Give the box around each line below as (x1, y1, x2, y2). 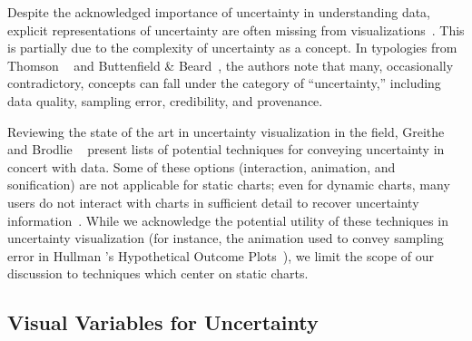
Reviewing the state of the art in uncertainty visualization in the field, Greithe (7, 122, 445, 141)
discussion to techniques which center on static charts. (7, 264, 309, 283)
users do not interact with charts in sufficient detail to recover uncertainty (7, 192, 419, 211)
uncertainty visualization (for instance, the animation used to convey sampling (7, 229, 444, 248)
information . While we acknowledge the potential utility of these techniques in (7, 210, 448, 229)
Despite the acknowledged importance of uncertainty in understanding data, (7, 3, 431, 21)
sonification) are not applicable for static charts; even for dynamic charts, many (7, 175, 450, 194)
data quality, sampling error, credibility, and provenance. (7, 91, 323, 110)
